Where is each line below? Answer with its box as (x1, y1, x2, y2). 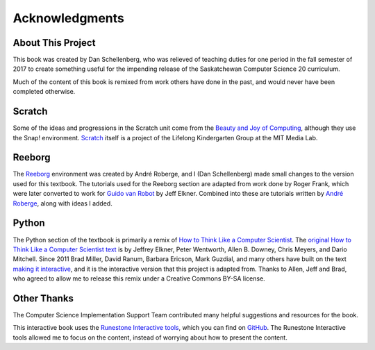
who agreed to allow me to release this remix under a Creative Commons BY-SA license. (12, 274, 265, 283)
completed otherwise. (12, 87, 76, 96)
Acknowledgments (12, 10, 125, 26)
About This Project (12, 37, 96, 49)
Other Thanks (12, 292, 74, 304)
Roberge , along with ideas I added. (12, 199, 112, 208)
